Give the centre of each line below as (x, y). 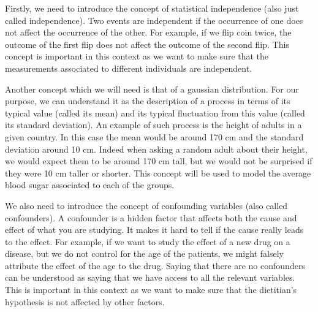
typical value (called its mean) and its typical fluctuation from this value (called (155, 112)
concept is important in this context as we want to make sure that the (137, 56)
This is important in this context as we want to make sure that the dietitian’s (151, 290)
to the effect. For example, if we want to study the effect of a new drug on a (148, 241)
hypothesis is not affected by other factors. (85, 301)
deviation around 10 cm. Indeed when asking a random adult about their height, (156, 149)
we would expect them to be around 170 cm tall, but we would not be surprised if (159, 161)
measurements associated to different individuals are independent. (129, 68)
